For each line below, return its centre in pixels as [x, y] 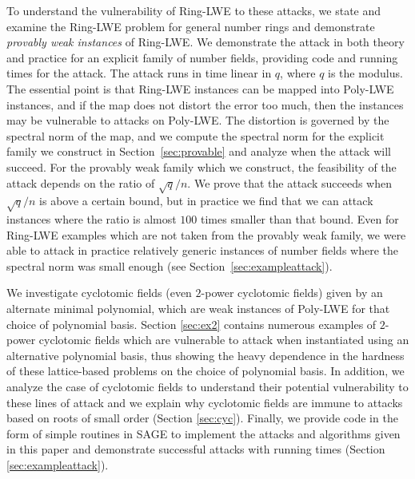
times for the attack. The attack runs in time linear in [139, 73]
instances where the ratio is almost [92, 219]
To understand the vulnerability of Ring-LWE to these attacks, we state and [194, 10]
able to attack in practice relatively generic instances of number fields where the [202, 250]
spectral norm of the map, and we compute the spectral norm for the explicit [196, 135]
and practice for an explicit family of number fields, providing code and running [202, 57]
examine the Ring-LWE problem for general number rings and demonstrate [191, 26]
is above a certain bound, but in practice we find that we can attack [206, 201]
